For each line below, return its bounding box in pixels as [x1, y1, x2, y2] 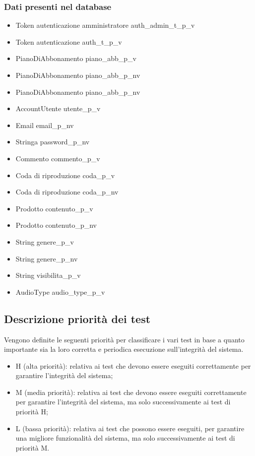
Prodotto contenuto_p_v [15, 203, 93, 213]
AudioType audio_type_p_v [15, 286, 105, 297]
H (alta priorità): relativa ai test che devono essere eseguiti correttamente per [15, 360, 251, 371]
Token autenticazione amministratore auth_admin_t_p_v [15, 20, 195, 30]
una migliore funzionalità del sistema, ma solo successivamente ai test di [15, 433, 235, 443]
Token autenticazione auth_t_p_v [15, 36, 122, 47]
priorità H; [15, 406, 48, 417]
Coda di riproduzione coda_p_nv [15, 187, 119, 197]
